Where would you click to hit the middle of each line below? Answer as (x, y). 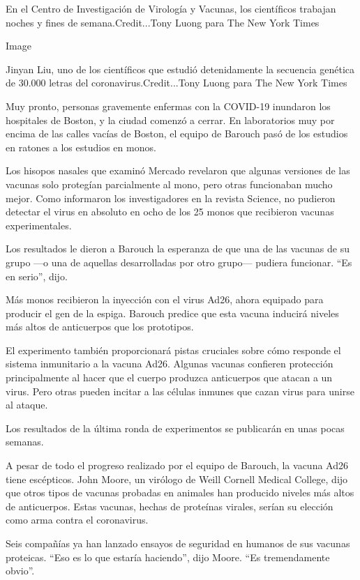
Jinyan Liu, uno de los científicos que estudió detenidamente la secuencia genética (180, 69)
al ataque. (27, 405)
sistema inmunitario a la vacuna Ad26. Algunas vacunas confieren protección (170, 364)
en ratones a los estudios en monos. (81, 147)
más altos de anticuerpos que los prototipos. (100, 327)
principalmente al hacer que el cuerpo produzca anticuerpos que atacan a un (169, 377)
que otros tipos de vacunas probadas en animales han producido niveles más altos (180, 493)
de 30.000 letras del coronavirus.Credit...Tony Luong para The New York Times (177, 83)
